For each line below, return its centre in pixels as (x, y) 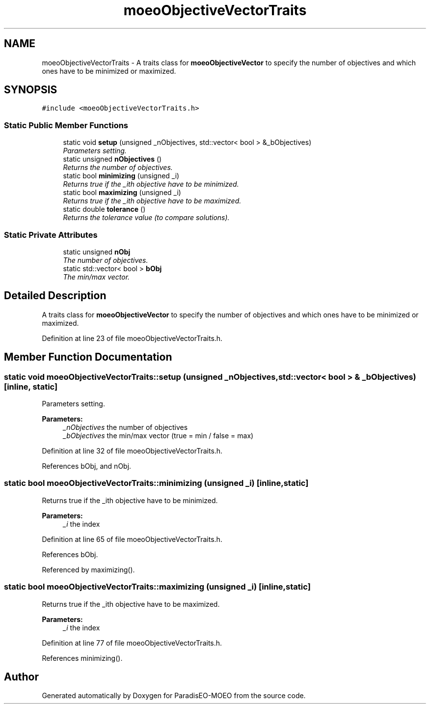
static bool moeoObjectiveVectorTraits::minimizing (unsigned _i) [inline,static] (156, 483)
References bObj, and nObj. (87, 466)
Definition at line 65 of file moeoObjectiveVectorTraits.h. (132, 539)
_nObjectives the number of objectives (125, 427)
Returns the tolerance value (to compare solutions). (146, 218)
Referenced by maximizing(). (88, 569)
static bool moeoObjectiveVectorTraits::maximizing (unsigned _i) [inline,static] (157, 587)
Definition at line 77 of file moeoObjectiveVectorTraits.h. (132, 643)
